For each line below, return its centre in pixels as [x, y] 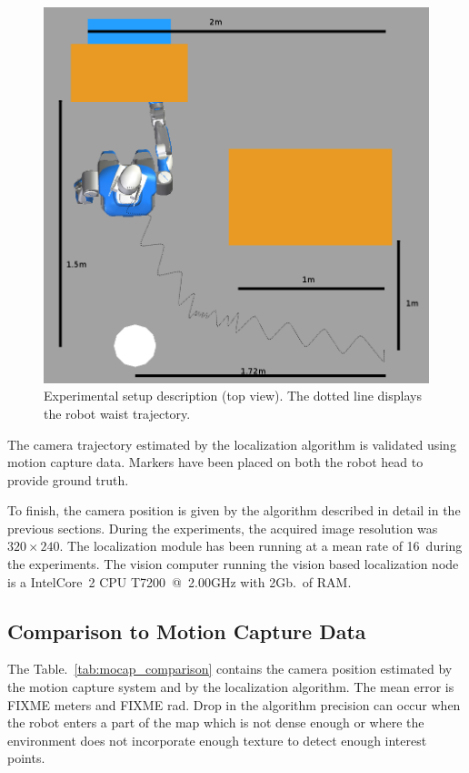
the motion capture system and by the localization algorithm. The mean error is [231, 687]
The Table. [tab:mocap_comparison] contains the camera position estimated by [230, 669]
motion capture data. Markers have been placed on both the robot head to [215, 462]
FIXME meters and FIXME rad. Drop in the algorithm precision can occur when [234, 704]
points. [26, 758]
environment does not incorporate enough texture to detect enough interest [217, 740]
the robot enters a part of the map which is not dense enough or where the [216, 722]
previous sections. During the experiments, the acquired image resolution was [223, 528]
